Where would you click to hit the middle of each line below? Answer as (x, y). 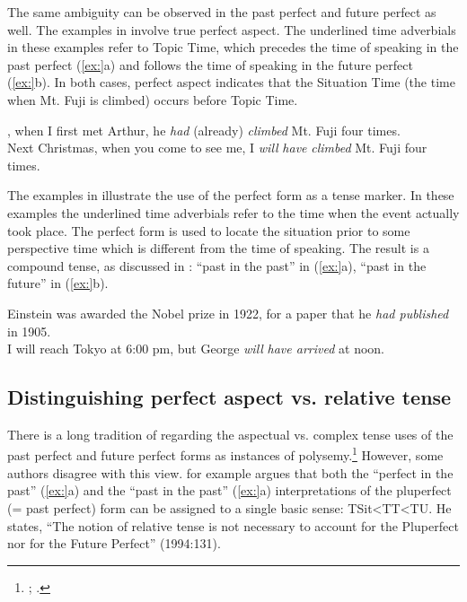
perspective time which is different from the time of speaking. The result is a (218, 248)
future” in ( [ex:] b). (58, 283)
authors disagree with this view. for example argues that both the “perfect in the (230, 472)
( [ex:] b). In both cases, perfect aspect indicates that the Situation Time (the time (231, 82)
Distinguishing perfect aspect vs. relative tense (229, 397)
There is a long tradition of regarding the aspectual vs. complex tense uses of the (230, 434)
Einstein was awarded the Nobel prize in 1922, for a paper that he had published (228, 313)
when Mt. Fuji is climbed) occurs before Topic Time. (153, 99)
